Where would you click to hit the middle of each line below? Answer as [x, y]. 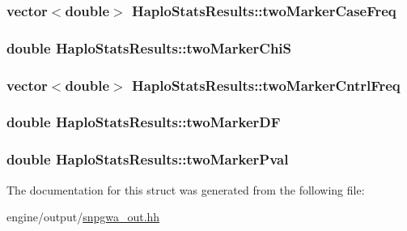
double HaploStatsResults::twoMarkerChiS [149, 47]
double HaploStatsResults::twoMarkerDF [144, 122]
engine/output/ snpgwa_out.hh [83, 217]
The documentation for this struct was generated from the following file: [186, 189]
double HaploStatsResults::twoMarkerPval [148, 159]
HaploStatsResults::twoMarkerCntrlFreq [266, 85]
